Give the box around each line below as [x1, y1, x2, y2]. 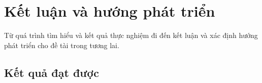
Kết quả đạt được [4, 64, 99, 80]
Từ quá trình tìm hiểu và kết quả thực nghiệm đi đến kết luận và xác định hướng [4, 30, 258, 40]
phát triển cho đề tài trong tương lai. [4, 39, 119, 50]
